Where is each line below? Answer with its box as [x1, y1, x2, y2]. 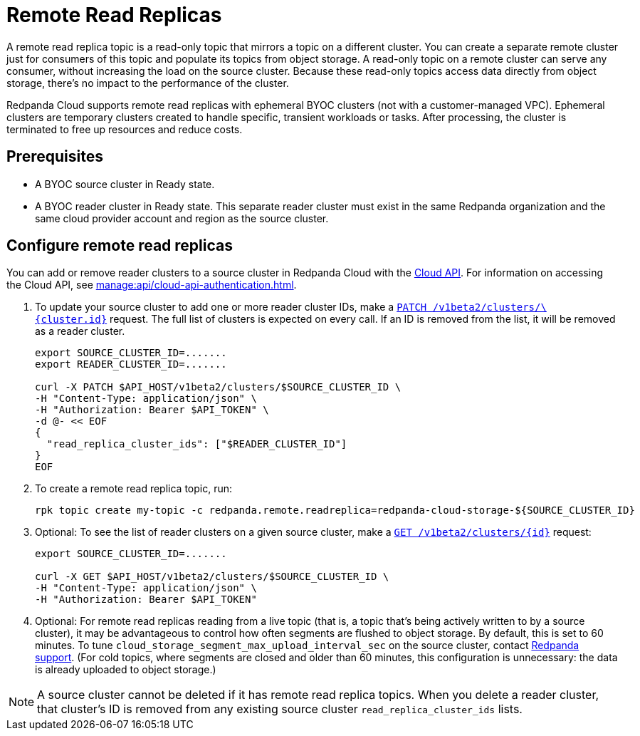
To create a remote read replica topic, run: [35, 482, 233, 495]
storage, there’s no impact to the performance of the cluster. [6, 76, 289, 89]
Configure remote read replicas [6, 237, 233, 255]
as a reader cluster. [35, 325, 125, 338]
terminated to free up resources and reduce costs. [6, 123, 243, 135]
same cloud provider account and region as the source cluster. [35, 212, 329, 224]
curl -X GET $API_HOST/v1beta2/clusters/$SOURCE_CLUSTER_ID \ [35, 571, 389, 583]
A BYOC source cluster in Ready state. [35, 177, 215, 190]
